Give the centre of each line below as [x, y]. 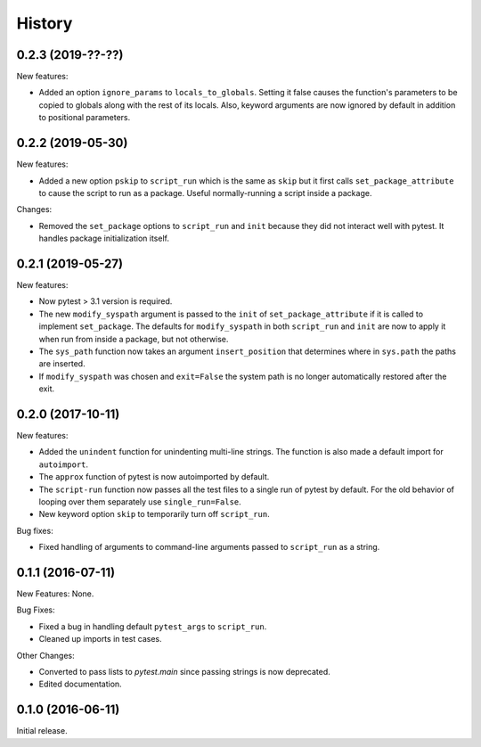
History [45, 23]
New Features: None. [55, 594]
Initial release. [42, 731]
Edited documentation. [80, 684]
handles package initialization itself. [104, 238]
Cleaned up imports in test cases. [100, 639]
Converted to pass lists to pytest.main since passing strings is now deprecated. [185, 672]
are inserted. [62, 364]
